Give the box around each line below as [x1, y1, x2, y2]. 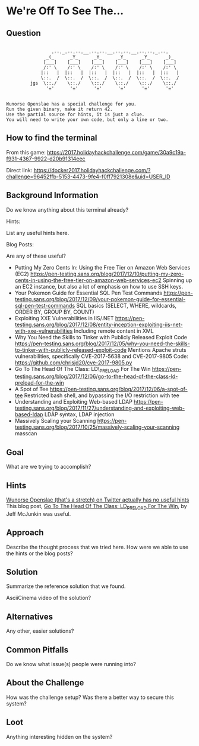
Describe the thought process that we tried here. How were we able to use [6, 543, 189, 550]
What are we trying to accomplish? [6, 463, 91, 470]
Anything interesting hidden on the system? [6, 733, 113, 740]
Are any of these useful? [6, 252, 67, 259]
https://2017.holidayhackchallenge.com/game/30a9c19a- [46, 148, 186, 156]
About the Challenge [6, 678, 84, 688]
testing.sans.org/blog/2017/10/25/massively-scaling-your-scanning [14, 423, 180, 431]
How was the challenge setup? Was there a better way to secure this [6, 694, 174, 701]
